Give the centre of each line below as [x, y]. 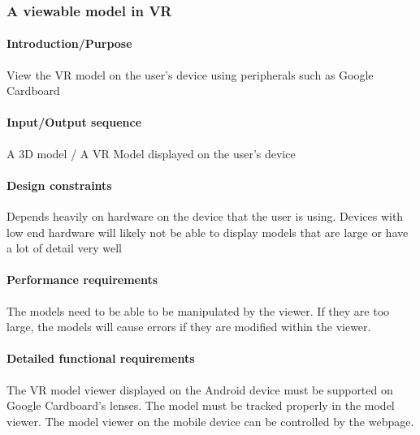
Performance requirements [82, 280]
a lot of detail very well [64, 248]
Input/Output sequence [74, 122]
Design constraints [59, 185]
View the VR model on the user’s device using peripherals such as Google [190, 74]
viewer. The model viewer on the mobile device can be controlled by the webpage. [210, 421]
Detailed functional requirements [101, 358]
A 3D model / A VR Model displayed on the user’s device [151, 153]
